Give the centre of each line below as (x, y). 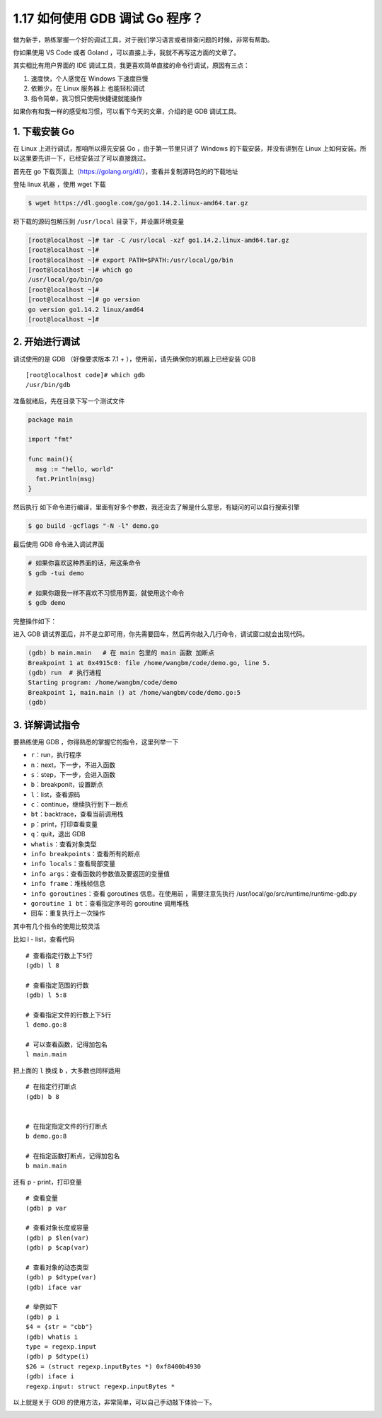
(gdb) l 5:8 (46, 995)
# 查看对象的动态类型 (57, 1267)
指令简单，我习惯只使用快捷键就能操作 (87, 98)
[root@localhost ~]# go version (84, 300)
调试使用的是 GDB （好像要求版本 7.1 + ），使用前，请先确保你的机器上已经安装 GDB (134, 359)
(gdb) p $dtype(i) (58, 1356)
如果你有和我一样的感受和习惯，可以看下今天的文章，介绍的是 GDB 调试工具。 (127, 111)
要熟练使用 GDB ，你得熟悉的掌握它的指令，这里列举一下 (96, 742)
